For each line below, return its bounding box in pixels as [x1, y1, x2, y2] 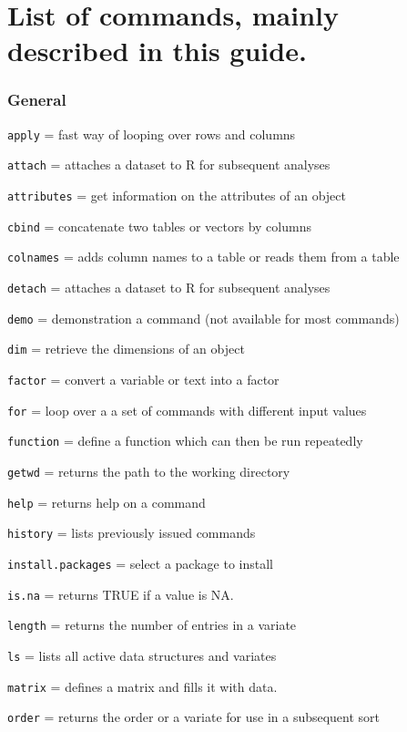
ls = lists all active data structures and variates [7, 645, 277, 665]
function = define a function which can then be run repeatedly [7, 431, 363, 450]
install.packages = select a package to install [7, 553, 273, 572]
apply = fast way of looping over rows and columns [7, 124, 296, 143]
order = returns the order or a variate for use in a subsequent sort [7, 707, 381, 727]
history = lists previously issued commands [7, 523, 256, 542]
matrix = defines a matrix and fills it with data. [7, 676, 278, 696]
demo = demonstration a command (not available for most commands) [7, 308, 400, 327]
